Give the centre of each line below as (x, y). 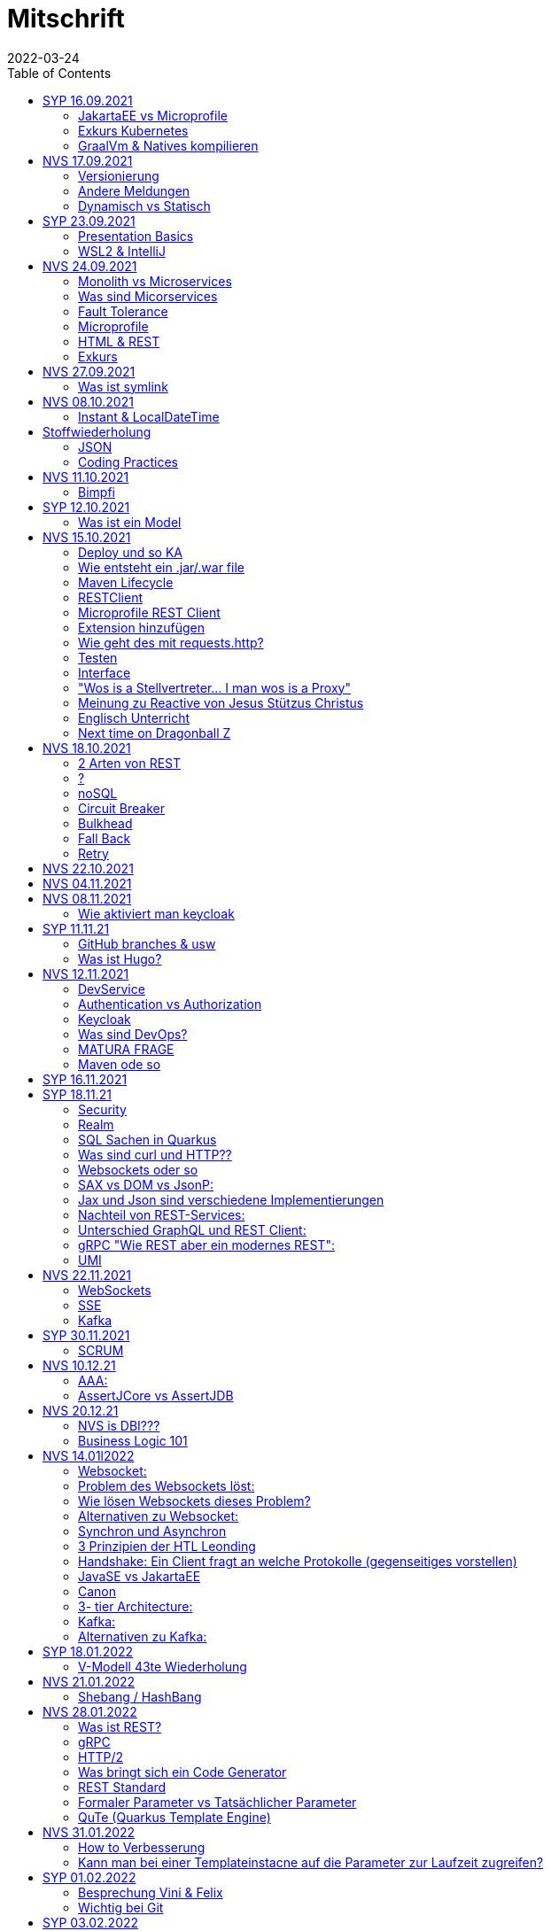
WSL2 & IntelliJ (122, 251)
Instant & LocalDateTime (149, 416)
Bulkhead (105, 823)
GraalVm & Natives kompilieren (168, 145)
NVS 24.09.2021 (90, 266)
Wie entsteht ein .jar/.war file (161, 567)
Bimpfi (97, 492)
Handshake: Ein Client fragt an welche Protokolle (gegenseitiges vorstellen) (298, 1561)
